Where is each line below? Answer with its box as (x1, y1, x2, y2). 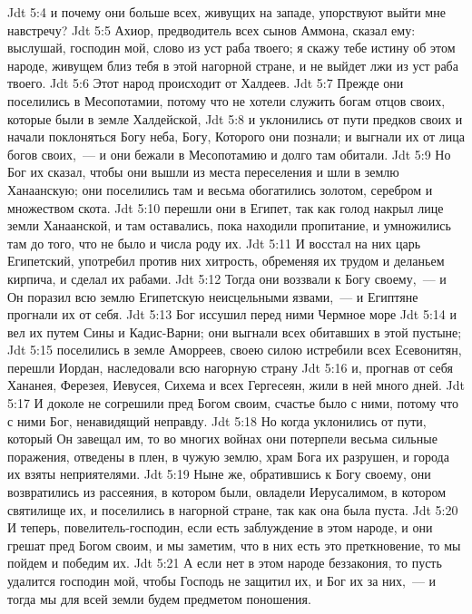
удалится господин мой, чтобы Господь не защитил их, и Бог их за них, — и (7, 571, 437, 590)
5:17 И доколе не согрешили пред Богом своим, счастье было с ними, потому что (7, 394, 458, 413)
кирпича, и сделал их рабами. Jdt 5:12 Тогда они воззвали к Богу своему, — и (7, 268, 447, 288)
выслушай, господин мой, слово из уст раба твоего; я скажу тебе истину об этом (7, 38, 456, 57)
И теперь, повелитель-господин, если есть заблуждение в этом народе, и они (7, 518, 433, 537)
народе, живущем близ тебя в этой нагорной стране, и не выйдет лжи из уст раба (7, 55, 458, 74)
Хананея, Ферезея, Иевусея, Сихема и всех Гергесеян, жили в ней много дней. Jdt (7, 375, 465, 395)
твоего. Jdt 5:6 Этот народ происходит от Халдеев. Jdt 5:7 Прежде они (7, 73, 404, 93)
